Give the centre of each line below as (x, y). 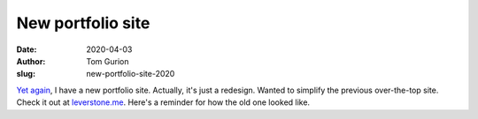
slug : (26, 74)
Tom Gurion (108, 61)
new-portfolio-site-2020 (131, 74)
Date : (27, 49)
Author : (31, 61)
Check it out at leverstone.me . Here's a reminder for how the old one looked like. (163, 102)
